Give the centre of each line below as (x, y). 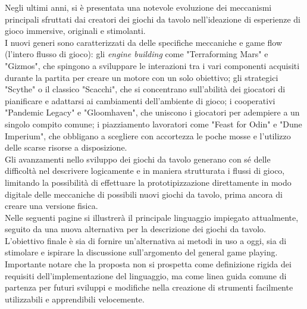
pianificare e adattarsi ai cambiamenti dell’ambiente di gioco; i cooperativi (140, 100)
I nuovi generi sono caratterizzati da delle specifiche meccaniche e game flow (144, 42)
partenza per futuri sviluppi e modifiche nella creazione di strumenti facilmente (149, 287)
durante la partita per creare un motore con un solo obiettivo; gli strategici (142, 77)
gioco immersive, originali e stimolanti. (75, 31)
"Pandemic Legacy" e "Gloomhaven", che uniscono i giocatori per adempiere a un (152, 112)
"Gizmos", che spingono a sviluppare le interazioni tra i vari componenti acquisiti (152, 65)
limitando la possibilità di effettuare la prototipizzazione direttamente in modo (148, 182)
